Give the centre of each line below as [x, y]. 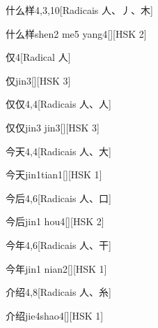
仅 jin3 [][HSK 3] [38, 80]
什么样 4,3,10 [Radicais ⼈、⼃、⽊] [79, 10]
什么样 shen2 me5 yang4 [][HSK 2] [76, 33]
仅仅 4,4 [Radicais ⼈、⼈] [58, 104]
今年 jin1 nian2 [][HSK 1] [56, 268]
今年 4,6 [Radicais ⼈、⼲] [58, 244]
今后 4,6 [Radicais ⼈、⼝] [58, 198]
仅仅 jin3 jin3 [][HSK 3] [53, 127]
